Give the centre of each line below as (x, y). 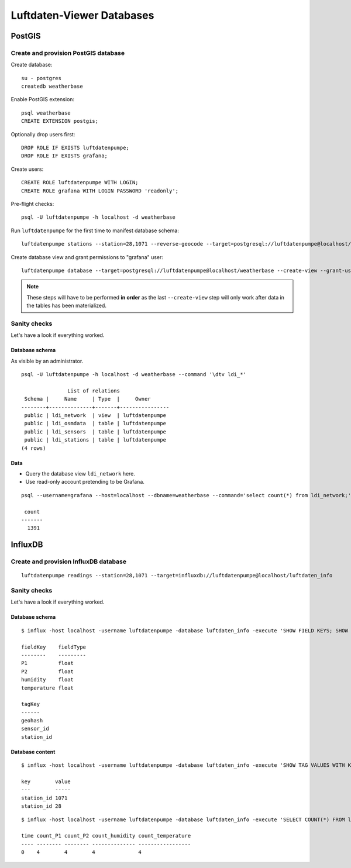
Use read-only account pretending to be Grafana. (85, 482)
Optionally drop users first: (43, 134)
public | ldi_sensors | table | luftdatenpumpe (95, 432)
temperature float (48, 688)
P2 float (48, 671)
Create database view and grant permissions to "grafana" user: (87, 257)
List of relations (94, 391)
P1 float (48, 663)
